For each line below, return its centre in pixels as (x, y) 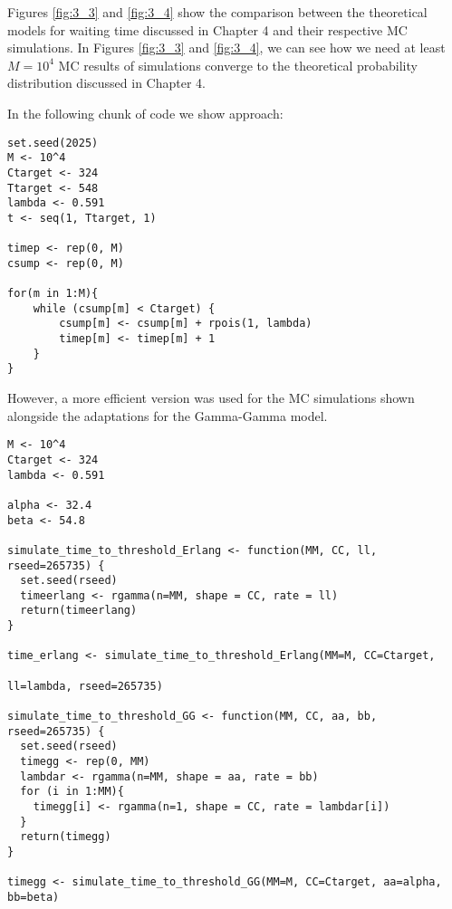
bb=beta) (34, 897)
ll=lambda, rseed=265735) (85, 686)
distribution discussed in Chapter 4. (106, 83)
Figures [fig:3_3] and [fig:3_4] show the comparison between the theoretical (217, 12)
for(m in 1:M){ (53, 294)
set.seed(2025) (53, 143)
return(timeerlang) (79, 611)
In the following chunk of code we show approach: (145, 113)
